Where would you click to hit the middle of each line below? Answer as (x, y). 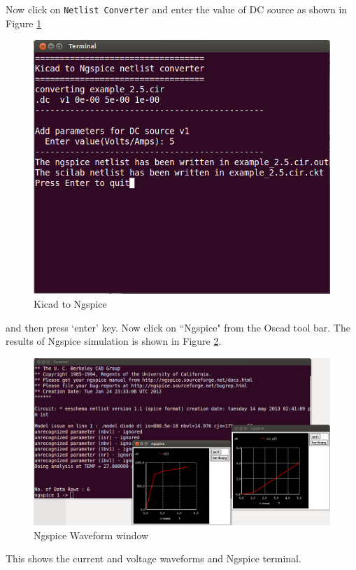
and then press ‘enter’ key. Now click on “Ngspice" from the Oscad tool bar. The (178, 327)
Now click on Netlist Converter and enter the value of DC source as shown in (177, 9)
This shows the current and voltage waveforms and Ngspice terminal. (154, 558)
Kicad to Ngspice (70, 303)
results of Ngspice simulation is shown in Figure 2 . (114, 341)
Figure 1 (24, 23)
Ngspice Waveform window (91, 535)
